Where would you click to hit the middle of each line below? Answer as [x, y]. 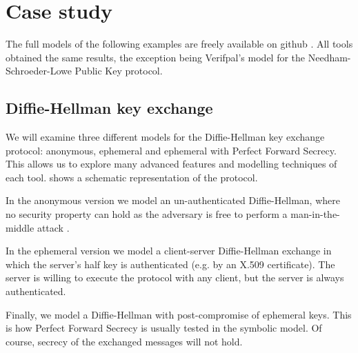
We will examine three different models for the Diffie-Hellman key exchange [165, 137]
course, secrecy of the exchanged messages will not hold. [124, 341]
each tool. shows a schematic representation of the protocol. [132, 177]
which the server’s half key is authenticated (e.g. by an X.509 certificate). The [170, 264]
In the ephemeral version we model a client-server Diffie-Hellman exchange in [169, 251]
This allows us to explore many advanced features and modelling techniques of [171, 164]
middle [20, 227]
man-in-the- [315, 214]
